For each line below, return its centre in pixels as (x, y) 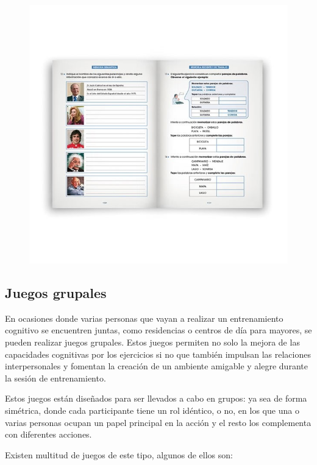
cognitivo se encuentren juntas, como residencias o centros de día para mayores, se (158, 330)
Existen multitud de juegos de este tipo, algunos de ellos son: (119, 454)
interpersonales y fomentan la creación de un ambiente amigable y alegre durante (156, 366)
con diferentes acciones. (48, 434)
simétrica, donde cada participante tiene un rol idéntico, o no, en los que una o (152, 410)
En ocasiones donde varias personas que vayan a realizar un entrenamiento (144, 318)
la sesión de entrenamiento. (55, 378)
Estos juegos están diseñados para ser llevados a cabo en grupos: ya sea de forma (156, 398)
